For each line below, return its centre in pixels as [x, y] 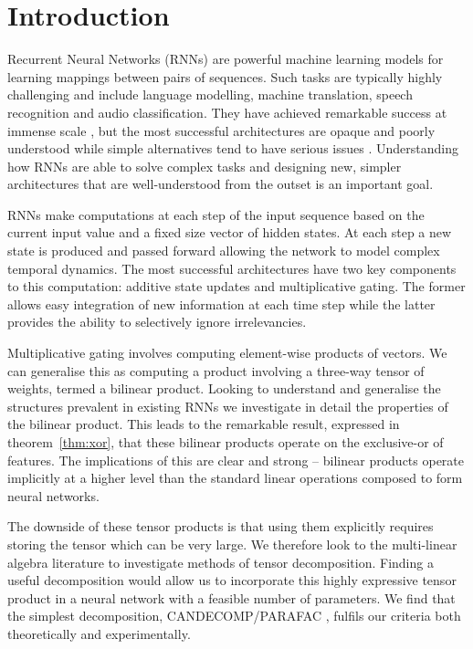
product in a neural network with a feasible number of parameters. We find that [231, 597]
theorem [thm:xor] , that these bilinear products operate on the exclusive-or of [226, 442]
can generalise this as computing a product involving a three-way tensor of [216, 370]
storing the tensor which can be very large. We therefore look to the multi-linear [232, 544]
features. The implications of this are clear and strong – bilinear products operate [236, 460]
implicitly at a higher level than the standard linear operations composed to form [235, 478]
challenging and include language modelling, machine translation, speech [210, 94]
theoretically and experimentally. [99, 633]
